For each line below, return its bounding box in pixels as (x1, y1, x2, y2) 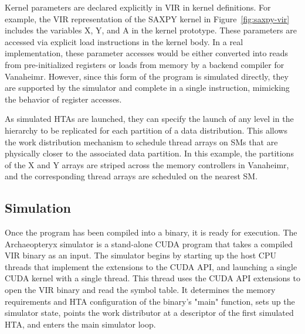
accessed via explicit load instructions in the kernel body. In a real (5, 35, 243, 47)
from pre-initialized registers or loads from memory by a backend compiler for (5, 58, 284, 70)
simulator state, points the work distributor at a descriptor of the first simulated (5, 306, 294, 319)
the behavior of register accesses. (5, 93, 122, 105)
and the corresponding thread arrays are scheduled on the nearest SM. (5, 170, 258, 182)
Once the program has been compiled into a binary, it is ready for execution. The (5, 226, 297, 238)
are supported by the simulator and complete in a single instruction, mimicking (5, 81, 290, 94)
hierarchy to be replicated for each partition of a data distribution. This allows (5, 124, 287, 136)
